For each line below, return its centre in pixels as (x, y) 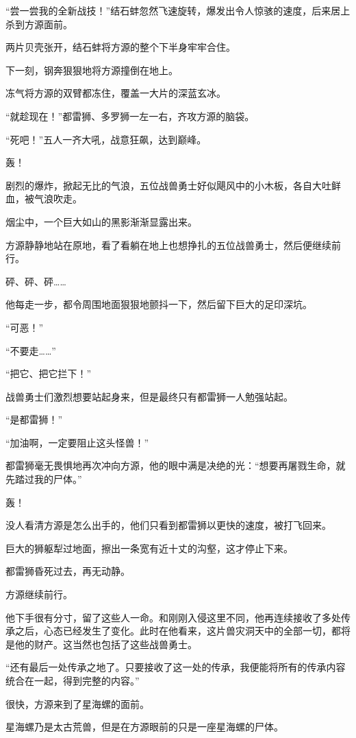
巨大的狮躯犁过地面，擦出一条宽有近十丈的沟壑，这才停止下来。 (149, 548)
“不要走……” (31, 350)
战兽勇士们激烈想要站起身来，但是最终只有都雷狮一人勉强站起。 (149, 396)
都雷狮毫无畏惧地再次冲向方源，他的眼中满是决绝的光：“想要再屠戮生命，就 (176, 465)
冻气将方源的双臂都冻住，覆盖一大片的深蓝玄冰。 (116, 93)
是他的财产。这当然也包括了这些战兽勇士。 (101, 644)
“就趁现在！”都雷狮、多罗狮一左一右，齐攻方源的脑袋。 (130, 116)
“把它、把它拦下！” (49, 373)
